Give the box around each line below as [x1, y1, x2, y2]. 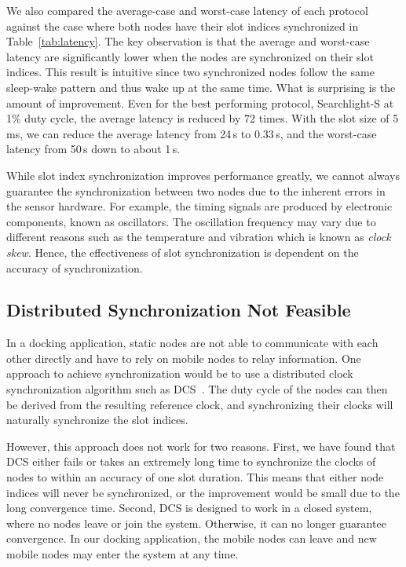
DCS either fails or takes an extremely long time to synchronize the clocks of [6, 453, 376, 470]
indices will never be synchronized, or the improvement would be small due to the [6, 484, 400, 500]
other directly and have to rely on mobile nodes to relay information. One [6, 349, 361, 366]
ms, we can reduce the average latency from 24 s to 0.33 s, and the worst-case [6, 125, 377, 141]
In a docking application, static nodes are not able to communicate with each [6, 335, 379, 351]
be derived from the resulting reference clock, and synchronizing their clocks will [6, 396, 393, 412]
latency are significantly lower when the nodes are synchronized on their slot [6, 48, 374, 64]
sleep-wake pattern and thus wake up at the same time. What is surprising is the [6, 79, 396, 95]
